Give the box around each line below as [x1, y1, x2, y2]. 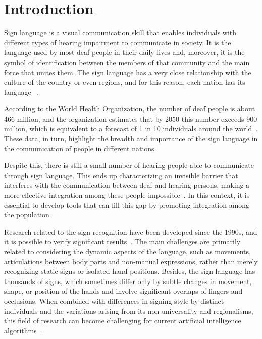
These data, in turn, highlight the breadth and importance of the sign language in [4, 133, 258, 144]
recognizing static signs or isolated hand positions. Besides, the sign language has [4, 266, 255, 276]
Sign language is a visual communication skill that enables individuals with [4, 27, 237, 38]
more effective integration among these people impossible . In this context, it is [4, 190, 250, 200]
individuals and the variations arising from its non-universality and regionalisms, [4, 305, 253, 316]
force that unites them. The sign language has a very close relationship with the [4, 67, 251, 77]
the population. [4, 209, 51, 220]
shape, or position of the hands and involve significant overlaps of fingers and [4, 286, 243, 296]
